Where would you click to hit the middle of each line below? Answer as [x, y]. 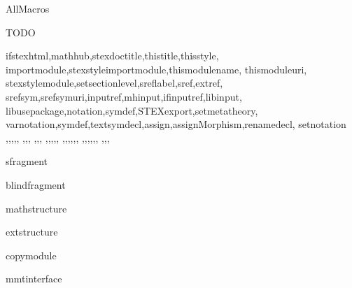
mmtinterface [34, 279]
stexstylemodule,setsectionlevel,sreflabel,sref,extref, [114, 83]
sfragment [27, 161]
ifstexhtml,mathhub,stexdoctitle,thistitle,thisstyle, [112, 56]
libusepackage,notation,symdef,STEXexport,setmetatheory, [132, 110]
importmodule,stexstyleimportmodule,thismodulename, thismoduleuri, [156, 69]
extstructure [32, 232]
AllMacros [28, 8]
